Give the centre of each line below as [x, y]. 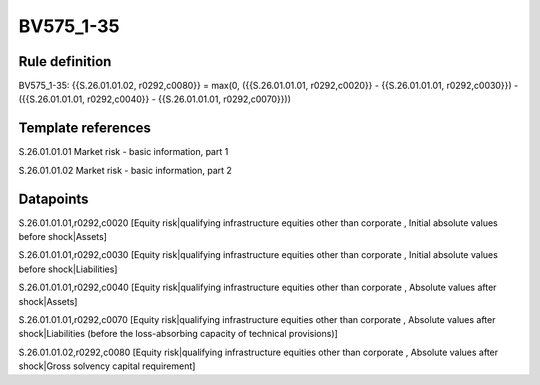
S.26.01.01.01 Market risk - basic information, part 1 [123, 152]
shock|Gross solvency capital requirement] [107, 366]
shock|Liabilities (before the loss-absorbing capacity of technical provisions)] [178, 334]
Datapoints [53, 198]
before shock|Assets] [62, 237]
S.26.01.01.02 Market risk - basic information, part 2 [125, 170]
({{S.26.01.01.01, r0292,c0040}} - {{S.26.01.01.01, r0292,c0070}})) [155, 99]
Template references [85, 128]
